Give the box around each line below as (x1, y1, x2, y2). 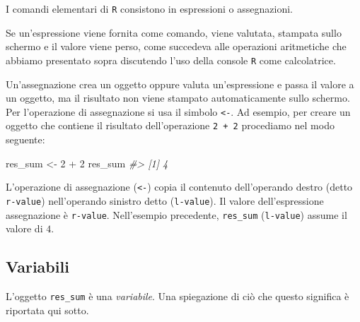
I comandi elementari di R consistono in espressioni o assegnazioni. (6, 1, 293, 16)
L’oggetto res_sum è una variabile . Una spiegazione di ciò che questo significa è (6, 288, 349, 303)
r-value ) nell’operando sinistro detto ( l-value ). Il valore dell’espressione (6, 193, 324, 208)
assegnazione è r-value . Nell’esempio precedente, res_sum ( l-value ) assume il (6, 207, 347, 222)
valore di (6, 221, 43, 236)
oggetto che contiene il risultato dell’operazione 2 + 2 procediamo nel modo (6, 118, 335, 133)
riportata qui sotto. (6, 302, 89, 317)
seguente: (6, 132, 45, 146)
